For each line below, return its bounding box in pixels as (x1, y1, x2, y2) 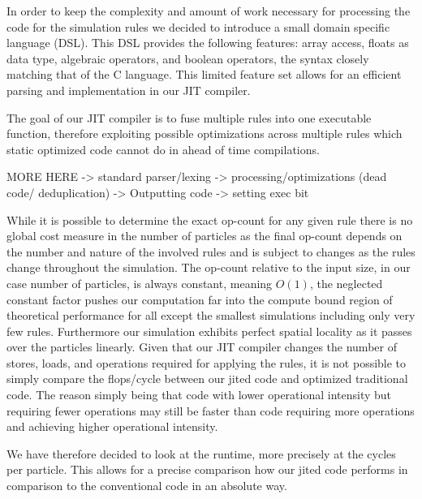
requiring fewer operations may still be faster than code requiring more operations (6, 402, 415, 419)
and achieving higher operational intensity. (6, 418, 218, 435)
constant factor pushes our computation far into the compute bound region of (6, 290, 393, 308)
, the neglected (309, 274, 383, 291)
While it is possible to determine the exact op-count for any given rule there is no (6, 211, 413, 228)
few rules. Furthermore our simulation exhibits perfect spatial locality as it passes (6, 322, 412, 339)
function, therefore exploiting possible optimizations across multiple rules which (6, 125, 403, 142)
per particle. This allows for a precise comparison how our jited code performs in (6, 461, 408, 478)
